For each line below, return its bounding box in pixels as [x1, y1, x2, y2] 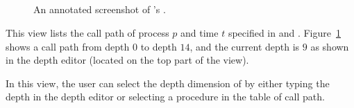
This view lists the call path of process [6, 25, 169, 39]
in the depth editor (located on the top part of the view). [6, 53, 249, 67]
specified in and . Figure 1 [228, 25, 342, 39]
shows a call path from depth [6, 39, 130, 53]
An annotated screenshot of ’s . [33, 2, 166, 17]
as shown [310, 39, 349, 53]
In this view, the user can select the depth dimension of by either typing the [6, 75, 330, 90]
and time [180, 25, 219, 39]
